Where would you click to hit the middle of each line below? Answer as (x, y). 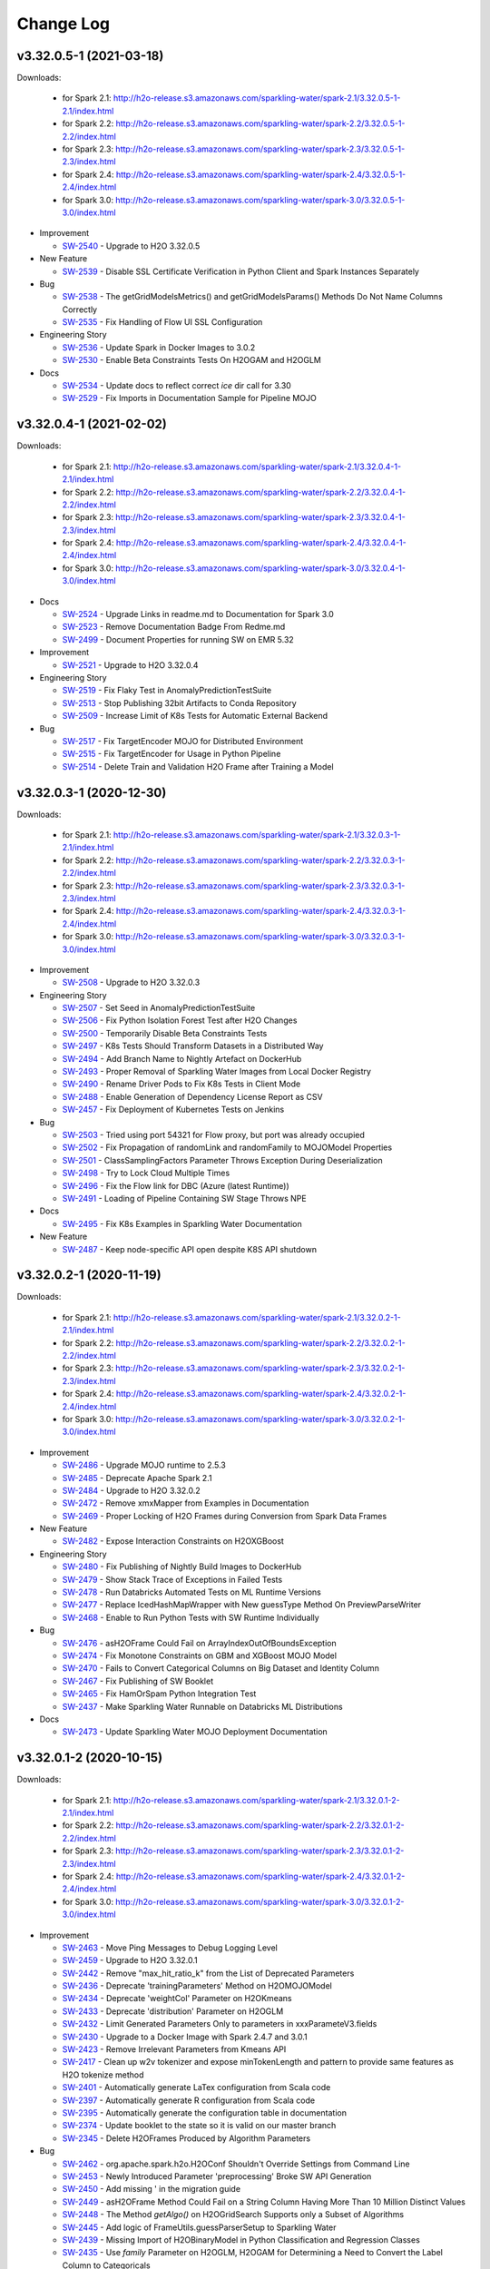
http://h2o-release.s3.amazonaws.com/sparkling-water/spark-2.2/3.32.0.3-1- (260, 860)
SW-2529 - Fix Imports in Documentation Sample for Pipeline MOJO (189, 398)
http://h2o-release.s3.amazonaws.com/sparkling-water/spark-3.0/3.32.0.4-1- (260, 568)
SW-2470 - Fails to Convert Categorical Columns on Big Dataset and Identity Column (221, 1668)
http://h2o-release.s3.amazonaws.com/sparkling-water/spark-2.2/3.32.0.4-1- (261, 492)
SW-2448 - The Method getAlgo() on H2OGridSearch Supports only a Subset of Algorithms (233, 2215)
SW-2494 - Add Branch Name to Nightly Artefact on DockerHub (182, 1058)
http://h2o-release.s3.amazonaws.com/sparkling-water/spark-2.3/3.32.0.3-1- (260, 886)
